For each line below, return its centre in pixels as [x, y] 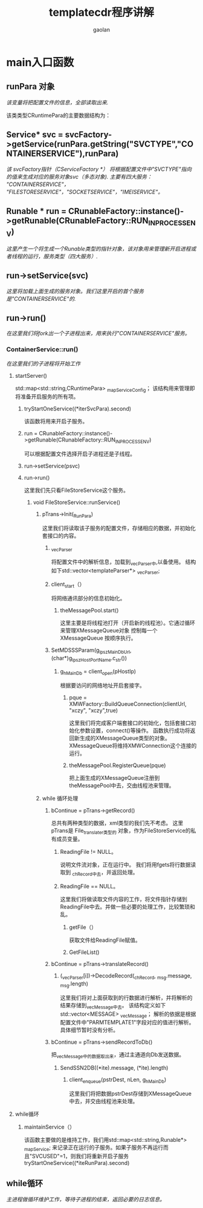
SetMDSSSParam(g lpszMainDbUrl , [91, 651]
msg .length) [74, 984]
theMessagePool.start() [89, 611]
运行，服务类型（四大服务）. [63, 256]
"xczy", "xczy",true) [94, 710]
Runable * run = [37, 211]
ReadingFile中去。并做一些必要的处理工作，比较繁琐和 [127, 907]
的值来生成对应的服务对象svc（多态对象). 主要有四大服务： [79, 176]
